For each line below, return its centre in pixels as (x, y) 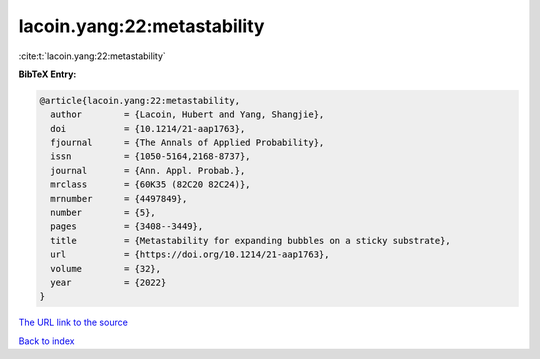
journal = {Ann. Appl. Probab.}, (148, 170)
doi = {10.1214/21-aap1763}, (148, 128)
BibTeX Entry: (47, 74)
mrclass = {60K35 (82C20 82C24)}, (150, 184)
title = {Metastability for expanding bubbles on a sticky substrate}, (251, 240)
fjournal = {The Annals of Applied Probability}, (187, 143)
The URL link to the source (73, 322)
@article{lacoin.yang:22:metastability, (139, 100)
